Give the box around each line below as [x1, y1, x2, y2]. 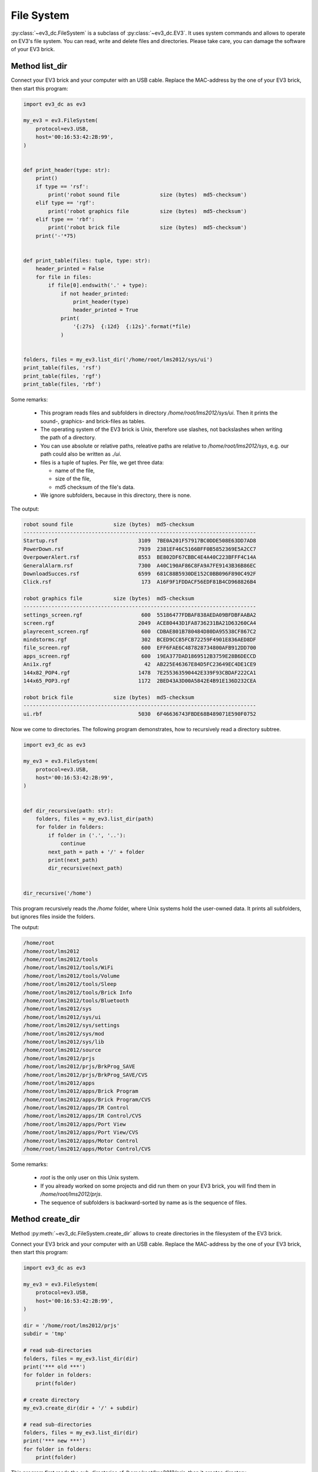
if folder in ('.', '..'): [48, 832, 126, 838]
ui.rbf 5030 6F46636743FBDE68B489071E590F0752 [23, 710, 256, 717]
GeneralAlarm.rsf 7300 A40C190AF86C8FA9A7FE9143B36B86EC [23, 562, 256, 569]
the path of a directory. [40, 434, 97, 441]
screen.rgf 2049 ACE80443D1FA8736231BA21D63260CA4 [23, 620, 256, 626]
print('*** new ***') [23, 1437, 86, 1444]
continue [60, 840, 86, 847]
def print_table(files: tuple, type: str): [23, 257, 151, 264]
